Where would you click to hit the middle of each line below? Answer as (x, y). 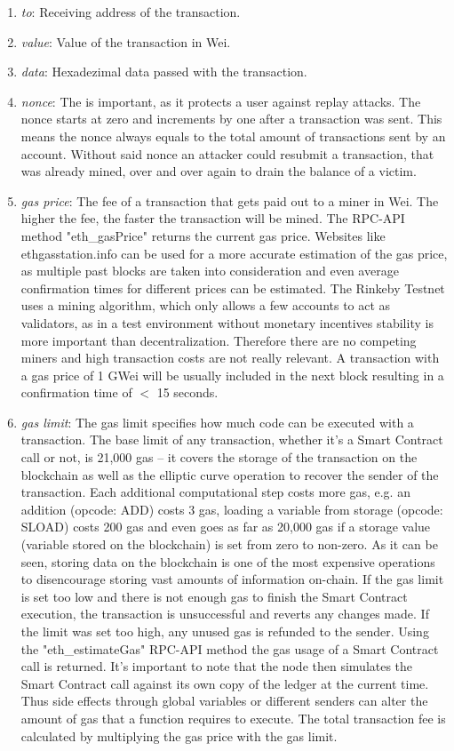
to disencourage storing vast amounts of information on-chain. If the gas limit (232, 579)
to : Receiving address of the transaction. (131, 12)
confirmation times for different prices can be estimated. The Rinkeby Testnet (233, 288)
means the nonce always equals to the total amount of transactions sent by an (233, 136)
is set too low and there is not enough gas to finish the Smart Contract (214, 596)
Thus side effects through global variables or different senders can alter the (224, 701)
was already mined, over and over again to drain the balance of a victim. (219, 171)
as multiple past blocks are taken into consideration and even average (210, 271)
